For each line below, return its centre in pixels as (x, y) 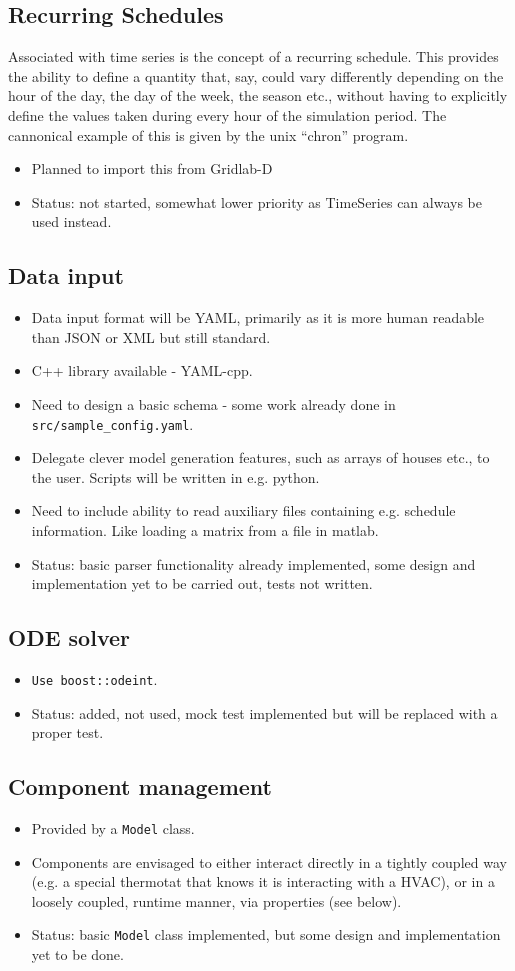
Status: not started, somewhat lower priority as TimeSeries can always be (256, 201)
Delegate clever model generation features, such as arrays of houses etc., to (260, 457)
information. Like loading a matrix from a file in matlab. (205, 529)
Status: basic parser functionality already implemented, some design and (253, 563)
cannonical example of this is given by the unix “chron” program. (208, 134)
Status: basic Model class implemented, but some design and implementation (266, 934)
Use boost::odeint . (94, 678)
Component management (140, 786)
